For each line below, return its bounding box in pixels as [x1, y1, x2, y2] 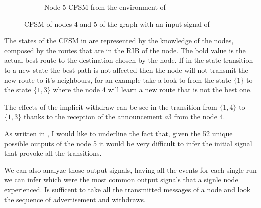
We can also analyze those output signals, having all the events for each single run [4, 164, 257, 175]
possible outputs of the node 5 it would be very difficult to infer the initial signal [4, 138, 252, 148]
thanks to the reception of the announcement [23, 111, 162, 122]
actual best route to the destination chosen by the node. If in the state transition [4, 55, 253, 65]
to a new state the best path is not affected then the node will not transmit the [4, 64, 248, 75]
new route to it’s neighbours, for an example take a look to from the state [4, 74, 231, 85]
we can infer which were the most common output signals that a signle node [4, 174, 238, 185]
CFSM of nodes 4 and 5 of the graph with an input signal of [24, 18, 210, 29]
